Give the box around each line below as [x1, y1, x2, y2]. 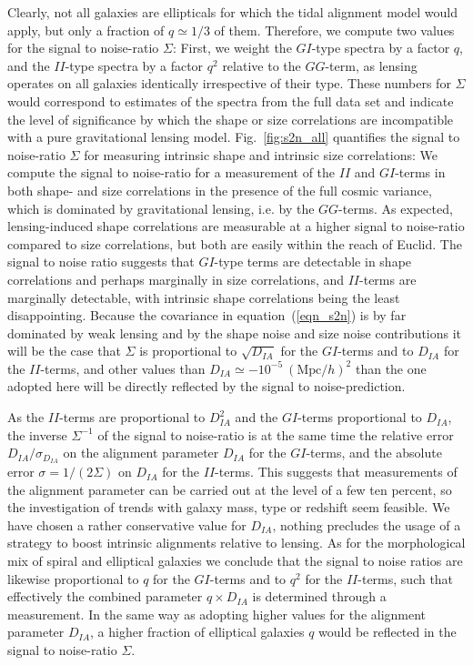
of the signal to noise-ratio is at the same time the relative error [97, 425, 454, 444]
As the [7, 408, 45, 427]
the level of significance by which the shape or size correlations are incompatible [7, 109, 454, 128]
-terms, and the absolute [306, 443, 442, 462]
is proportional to [139, 341, 237, 360]
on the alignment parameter [63, 443, 219, 462]
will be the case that [7, 341, 121, 360]
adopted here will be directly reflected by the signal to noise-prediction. [7, 377, 406, 396]
